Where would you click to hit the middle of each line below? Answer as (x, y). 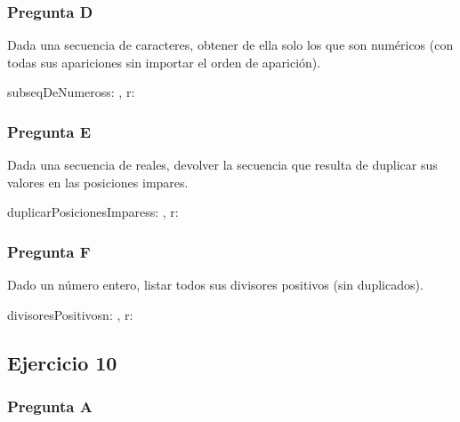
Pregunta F (49, 251)
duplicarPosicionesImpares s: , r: (93, 212)
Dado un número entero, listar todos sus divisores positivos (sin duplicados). (215, 285)
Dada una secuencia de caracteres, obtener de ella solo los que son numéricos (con (230, 45)
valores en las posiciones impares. (98, 182)
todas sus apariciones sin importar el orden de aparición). (164, 62)
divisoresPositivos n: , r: (70, 314)
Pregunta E (49, 131)
